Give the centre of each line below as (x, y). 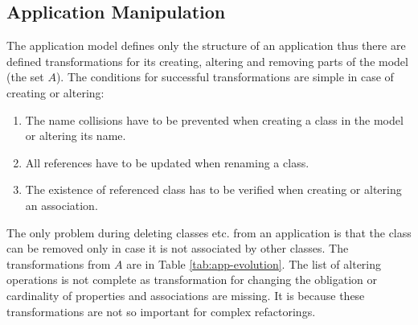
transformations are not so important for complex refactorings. (161, 311)
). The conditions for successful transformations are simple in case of (225, 77)
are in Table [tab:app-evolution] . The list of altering (254, 263)
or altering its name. (76, 136)
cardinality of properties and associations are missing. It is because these (186, 295)
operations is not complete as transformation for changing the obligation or (192, 280)
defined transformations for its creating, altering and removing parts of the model (207, 61)
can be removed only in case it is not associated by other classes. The (178, 248)
